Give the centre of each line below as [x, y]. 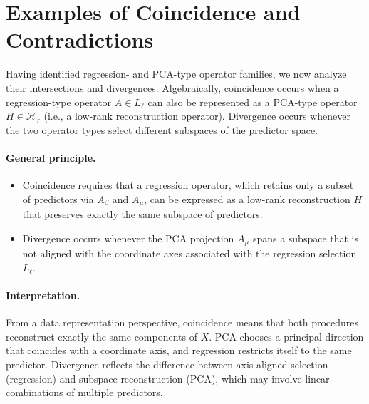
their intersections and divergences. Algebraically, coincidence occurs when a [172, 87]
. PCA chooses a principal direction [286, 336]
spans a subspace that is [306, 238]
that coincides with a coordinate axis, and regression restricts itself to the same [179, 350]
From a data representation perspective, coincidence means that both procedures [182, 322]
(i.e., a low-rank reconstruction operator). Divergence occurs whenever [197, 116]
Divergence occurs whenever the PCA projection [128, 238]
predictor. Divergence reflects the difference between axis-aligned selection [167, 364]
